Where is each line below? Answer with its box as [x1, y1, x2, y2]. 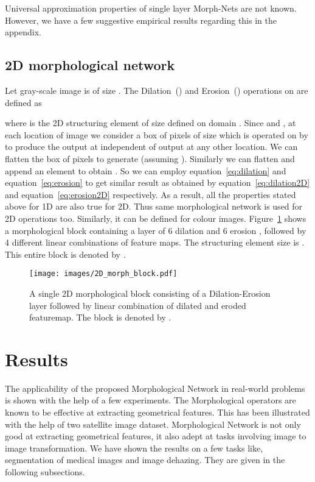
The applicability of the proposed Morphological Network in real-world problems [5, 381, 305, 394]
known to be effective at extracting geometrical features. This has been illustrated [5, 406, 310, 419]
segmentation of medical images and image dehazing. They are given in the [5, 453, 285, 466]
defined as [5, 96, 42, 108]
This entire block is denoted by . [5, 247, 126, 260]
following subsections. [5, 466, 85, 478]
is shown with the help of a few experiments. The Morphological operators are [5, 394, 296, 406]
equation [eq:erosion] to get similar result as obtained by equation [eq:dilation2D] [5, 176, 310, 189]
